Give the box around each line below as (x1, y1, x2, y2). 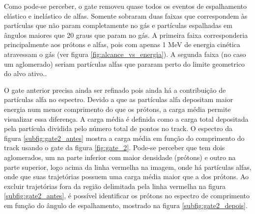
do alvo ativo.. (4, 68, 47, 79)
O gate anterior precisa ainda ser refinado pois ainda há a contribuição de (4, 84, 226, 95)
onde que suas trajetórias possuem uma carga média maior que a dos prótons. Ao (4, 171, 249, 182)
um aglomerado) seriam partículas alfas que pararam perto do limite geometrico (4, 58, 245, 69)
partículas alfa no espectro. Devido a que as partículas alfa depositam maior (4, 94, 233, 105)
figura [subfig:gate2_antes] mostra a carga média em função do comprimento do (4, 133, 245, 143)
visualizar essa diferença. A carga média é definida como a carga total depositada (4, 113, 249, 124)
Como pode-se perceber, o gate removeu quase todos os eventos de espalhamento (4, 1, 247, 11)
